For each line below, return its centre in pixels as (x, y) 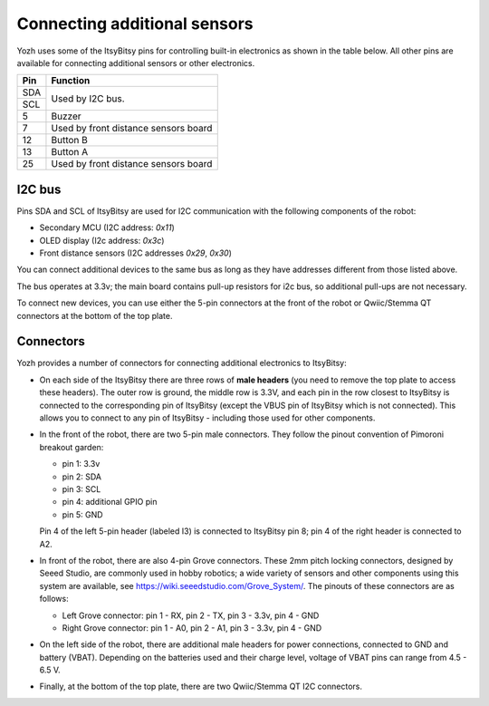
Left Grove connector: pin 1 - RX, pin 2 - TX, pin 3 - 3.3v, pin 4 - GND (191, 615)
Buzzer (66, 116)
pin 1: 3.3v (81, 464)
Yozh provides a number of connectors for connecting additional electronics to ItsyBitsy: (182, 363)
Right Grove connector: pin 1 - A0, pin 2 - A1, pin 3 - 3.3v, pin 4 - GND (192, 628)
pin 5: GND (82, 514)
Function (71, 81)
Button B (69, 140)
